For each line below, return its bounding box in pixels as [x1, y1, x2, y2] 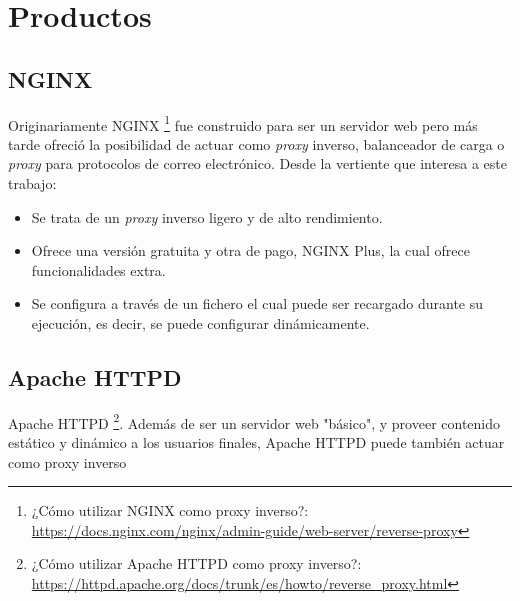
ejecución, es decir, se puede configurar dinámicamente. [31, 312, 370, 333]
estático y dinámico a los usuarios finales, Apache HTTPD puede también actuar [8, 432, 505, 453]
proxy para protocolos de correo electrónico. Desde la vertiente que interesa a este [8, 153, 508, 174]
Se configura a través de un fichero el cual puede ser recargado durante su [31, 293, 484, 314]
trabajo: [8, 173, 57, 194]
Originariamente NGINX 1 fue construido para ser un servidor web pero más [8, 111, 478, 135]
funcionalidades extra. [31, 259, 166, 280]
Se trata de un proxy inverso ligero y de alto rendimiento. [31, 206, 383, 227]
